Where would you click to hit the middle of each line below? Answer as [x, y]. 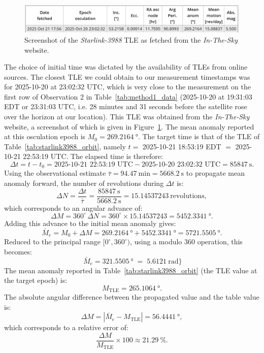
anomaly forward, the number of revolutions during [84, 183]
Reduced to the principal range [53, 242]
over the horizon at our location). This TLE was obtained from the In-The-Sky [127, 117]
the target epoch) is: [36, 280]
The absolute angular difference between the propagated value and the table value [132, 297]
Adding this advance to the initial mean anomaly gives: [90, 223]
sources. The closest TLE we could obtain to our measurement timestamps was [127, 76]
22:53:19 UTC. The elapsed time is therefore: [93, 156]
